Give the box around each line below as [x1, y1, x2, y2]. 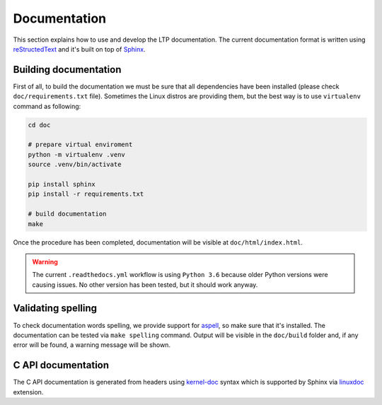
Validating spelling [13, 303, 98, 315]
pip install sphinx [28, 180, 95, 188]
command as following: [13, 102, 81, 110]
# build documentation [28, 210, 107, 218]
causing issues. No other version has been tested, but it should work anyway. [32, 280, 258, 289]
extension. [13, 387, 44, 396]
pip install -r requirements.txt [28, 190, 144, 198]
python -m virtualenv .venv [28, 151, 125, 158]
